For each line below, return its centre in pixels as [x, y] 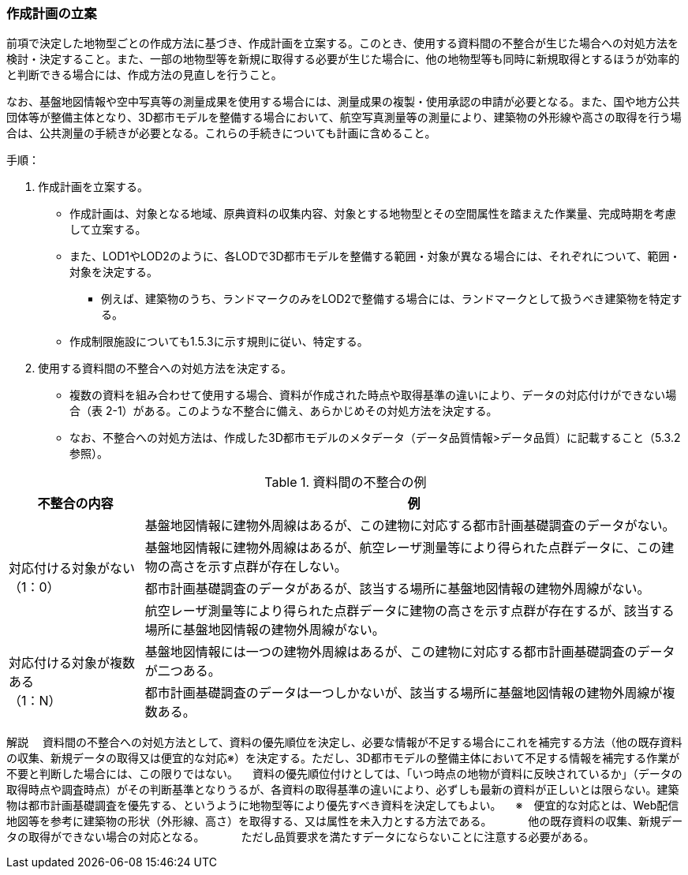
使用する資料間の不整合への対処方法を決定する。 [165, 368]
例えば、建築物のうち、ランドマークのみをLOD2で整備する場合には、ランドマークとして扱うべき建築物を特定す [392, 299]
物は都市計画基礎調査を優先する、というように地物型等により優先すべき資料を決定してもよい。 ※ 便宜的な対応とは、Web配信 [343, 806]
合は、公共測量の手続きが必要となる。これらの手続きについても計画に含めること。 [221, 133]
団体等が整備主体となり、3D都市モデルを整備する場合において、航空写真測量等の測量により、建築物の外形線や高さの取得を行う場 [344, 118]
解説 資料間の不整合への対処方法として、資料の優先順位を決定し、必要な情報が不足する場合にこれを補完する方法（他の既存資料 [344, 742]
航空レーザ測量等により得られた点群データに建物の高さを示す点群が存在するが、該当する [409, 611]
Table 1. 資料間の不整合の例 [346, 482]
